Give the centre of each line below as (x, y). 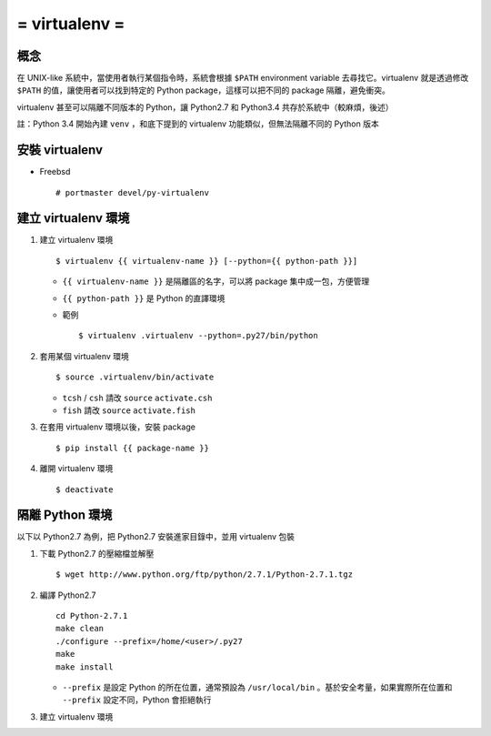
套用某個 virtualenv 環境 (84, 356)
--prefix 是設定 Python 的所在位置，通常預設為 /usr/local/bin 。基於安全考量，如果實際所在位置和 (257, 687)
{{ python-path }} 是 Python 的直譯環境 (144, 298)
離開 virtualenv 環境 (76, 469)
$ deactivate (85, 489)
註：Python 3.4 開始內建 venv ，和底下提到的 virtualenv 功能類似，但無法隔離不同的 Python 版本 (198, 124)
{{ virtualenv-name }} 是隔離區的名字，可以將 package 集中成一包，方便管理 (216, 281)
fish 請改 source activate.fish (129, 410)
